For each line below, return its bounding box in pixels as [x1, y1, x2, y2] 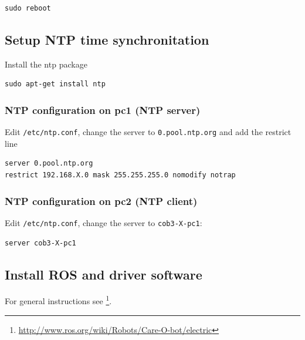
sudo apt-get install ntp [5, 80, 106, 89]
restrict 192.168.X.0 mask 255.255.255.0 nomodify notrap [5, 171, 236, 180]
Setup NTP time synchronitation [5, 30, 209, 48]
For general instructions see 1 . [5, 293, 112, 307]
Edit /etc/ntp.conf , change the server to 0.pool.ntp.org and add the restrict [5, 126, 292, 138]
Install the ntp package [5, 58, 87, 70]
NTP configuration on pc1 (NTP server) [5, 102, 201, 117]
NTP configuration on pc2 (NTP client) [5, 193, 198, 208]
